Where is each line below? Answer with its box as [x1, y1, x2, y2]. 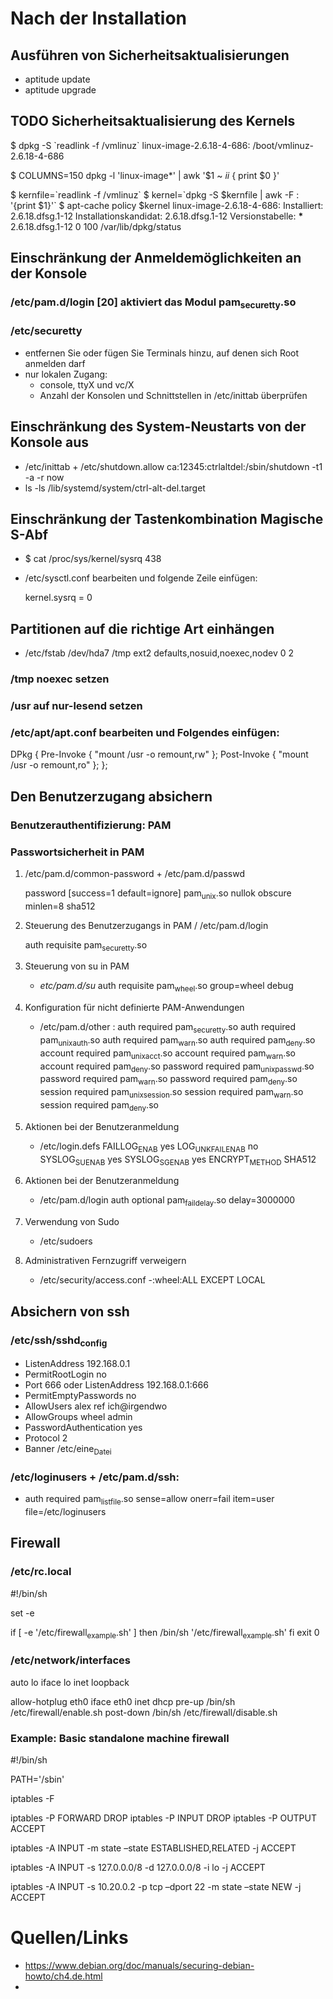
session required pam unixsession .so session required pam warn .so [39, 1086, 304, 1101]
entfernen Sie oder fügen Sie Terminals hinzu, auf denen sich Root [24, 347, 300, 359]
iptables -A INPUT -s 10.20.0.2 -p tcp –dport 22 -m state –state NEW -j [10, 1881, 302, 1893]
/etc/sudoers [39, 1235, 93, 1247]
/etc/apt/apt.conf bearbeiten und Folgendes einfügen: [10, 725, 280, 739]
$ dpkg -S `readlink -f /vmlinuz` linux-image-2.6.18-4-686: [10, 139, 251, 151]
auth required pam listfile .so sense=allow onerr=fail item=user [24, 1493, 275, 1507]
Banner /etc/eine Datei [24, 1443, 112, 1457]
